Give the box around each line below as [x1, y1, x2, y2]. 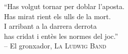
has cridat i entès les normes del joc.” [4, 30, 118, 41]
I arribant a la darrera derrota [4, 21, 97, 31]
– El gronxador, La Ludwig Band [4, 40, 106, 51]
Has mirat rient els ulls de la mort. [4, 11, 111, 21]
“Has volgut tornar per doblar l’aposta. [4, 1, 124, 11]
